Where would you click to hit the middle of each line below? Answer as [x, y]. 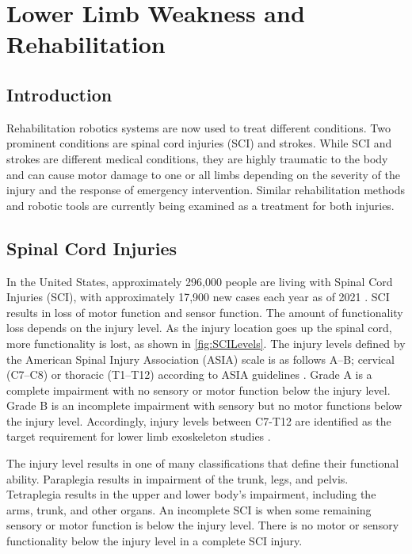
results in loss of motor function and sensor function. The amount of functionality [205, 312]
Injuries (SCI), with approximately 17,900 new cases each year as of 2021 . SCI [198, 297]
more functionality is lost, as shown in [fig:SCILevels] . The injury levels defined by [206, 343]
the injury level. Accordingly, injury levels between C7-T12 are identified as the [199, 420]
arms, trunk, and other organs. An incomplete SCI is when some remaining [189, 509]
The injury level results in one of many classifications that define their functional [203, 463]
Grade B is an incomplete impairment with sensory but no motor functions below [204, 405]
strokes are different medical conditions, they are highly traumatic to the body [197, 158]
